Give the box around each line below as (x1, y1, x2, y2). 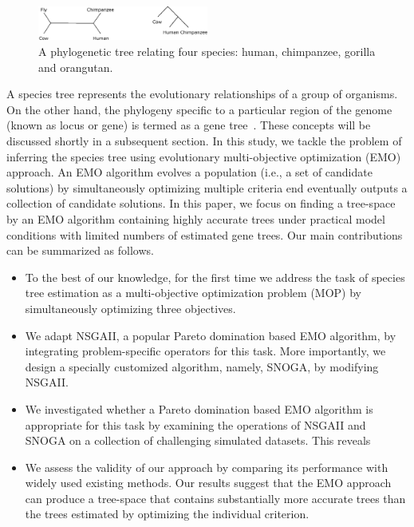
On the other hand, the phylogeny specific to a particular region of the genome (6, 101, 392, 117)
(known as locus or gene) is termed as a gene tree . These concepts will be (6, 117, 371, 133)
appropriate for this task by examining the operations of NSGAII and (25, 416, 366, 433)
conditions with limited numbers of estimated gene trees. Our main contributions (6, 226, 403, 243)
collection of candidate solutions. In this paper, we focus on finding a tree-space (6, 195, 396, 212)
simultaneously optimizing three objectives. (25, 299, 236, 316)
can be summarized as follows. (6, 242, 154, 259)
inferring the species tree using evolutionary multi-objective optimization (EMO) (6, 148, 401, 164)
